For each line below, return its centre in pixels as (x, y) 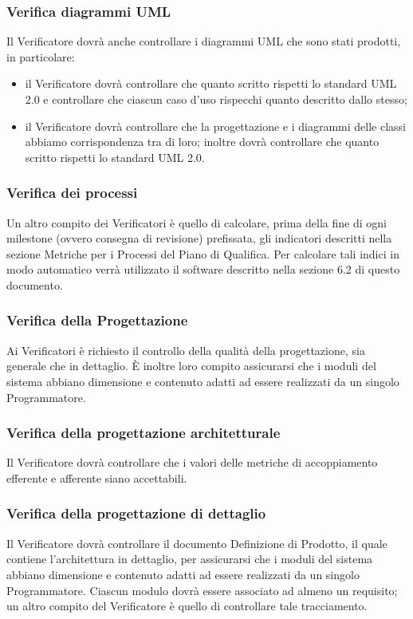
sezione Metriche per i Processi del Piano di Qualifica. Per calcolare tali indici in (203, 253)
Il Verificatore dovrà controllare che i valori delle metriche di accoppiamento (192, 462)
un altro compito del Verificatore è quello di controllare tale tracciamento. (187, 606)
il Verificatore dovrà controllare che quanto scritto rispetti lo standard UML (211, 83)
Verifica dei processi (72, 193)
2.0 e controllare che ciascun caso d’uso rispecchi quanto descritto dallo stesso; (216, 99)
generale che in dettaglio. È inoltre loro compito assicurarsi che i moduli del (191, 366)
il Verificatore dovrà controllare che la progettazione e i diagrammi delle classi (215, 126)
